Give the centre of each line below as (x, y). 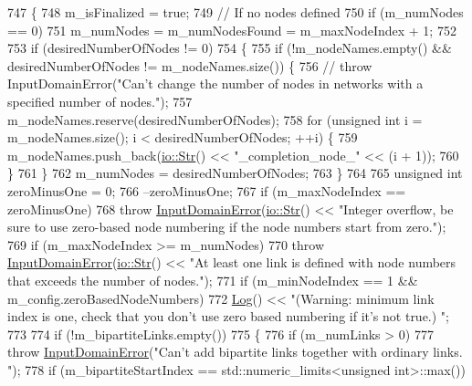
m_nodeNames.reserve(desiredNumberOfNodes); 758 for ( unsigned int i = (215, 119)
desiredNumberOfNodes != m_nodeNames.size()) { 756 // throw (190, 65)
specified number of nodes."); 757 (100, 101)
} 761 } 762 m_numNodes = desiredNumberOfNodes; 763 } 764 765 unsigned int (235, 173)
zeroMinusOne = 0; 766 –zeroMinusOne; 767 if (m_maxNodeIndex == (207, 190)
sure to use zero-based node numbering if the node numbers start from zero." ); (227, 227)
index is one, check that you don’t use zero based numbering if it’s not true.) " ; (229, 316)
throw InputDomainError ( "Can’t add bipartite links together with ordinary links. (235, 352)
